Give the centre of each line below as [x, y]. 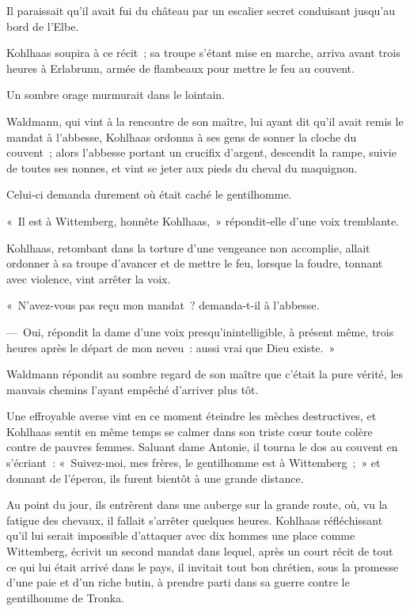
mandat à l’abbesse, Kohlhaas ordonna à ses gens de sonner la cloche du [182, 137]
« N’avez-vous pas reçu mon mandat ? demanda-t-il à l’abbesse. [163, 305]
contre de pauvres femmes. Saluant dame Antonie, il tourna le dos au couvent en [202, 447]
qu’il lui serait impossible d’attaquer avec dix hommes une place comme [181, 535]
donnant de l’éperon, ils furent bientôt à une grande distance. [155, 478]
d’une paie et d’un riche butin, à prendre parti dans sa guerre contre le [178, 582]
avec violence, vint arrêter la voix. [89, 278]
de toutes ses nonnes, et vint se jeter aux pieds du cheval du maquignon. [182, 167]
